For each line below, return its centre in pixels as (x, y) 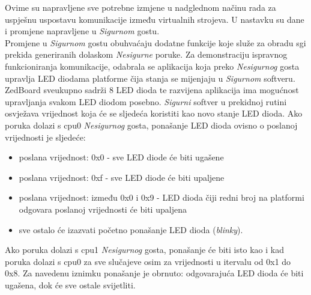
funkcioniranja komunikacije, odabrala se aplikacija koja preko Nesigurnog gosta (152, 66)
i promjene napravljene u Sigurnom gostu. (82, 31)
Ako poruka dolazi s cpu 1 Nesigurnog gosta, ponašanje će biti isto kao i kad (144, 250)
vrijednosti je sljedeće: (45, 137)
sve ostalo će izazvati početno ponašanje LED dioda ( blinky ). (131, 229)
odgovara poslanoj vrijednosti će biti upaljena (103, 209)
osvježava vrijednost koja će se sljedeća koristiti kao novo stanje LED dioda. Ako (154, 113)
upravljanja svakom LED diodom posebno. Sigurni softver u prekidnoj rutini (146, 101)
